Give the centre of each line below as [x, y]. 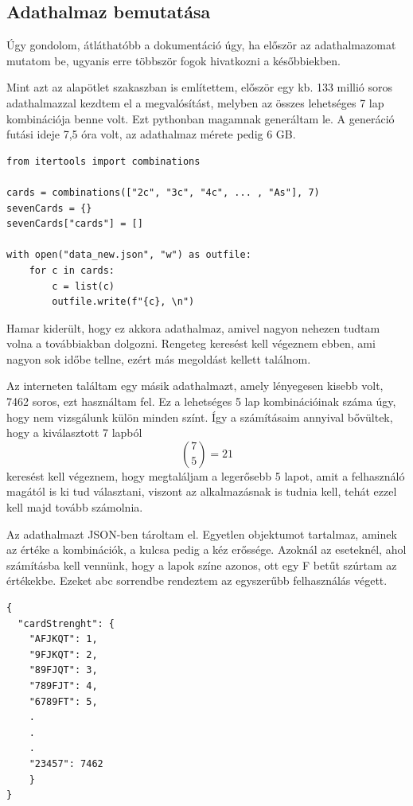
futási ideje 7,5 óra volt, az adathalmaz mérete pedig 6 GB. [151, 134]
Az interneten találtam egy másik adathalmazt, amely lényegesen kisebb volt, [195, 385]
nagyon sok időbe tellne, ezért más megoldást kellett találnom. [159, 358]
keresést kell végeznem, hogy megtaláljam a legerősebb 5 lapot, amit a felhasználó [206, 475]
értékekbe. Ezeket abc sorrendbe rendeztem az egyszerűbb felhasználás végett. [197, 580]
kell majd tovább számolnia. [75, 507]
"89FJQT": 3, [63, 670]
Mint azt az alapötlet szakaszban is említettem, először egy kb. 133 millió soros [200, 87]
